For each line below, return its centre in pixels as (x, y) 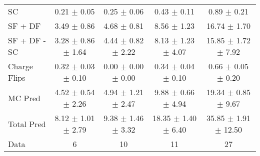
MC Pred (24, 98)
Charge (20, 66)
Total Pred (27, 124)
